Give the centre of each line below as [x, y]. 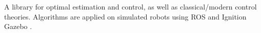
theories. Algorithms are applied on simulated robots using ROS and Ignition [125, 16]
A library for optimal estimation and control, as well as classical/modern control [130, 6]
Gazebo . [18, 26]
